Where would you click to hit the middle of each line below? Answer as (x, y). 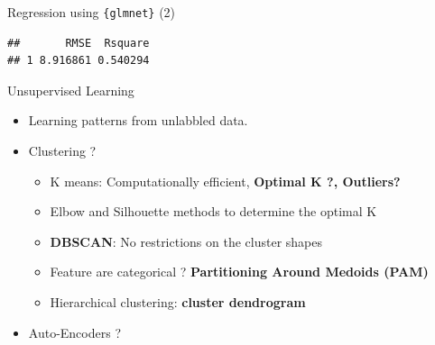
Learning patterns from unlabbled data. (138, 120)
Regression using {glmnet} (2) (92, 12)
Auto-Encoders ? (74, 332)
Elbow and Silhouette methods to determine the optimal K (213, 211)
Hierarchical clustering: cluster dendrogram (178, 302)
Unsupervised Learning (71, 90)
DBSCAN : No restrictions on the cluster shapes (186, 241)
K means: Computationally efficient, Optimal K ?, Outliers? (225, 181)
